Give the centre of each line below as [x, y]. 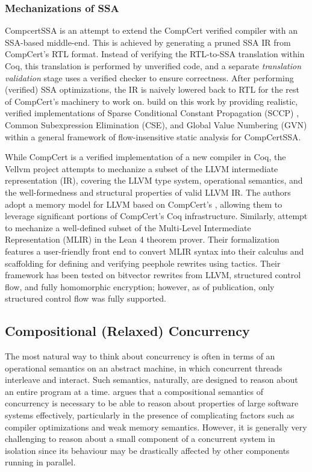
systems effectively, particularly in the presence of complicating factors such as [150, 415]
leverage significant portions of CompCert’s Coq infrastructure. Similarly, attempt [156, 216]
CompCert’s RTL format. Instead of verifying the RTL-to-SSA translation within [155, 54]
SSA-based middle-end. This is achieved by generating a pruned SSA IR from [148, 42]
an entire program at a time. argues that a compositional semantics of [134, 391]
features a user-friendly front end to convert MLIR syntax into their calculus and [154, 251]
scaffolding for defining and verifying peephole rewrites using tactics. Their [143, 263]
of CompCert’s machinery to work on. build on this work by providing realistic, [151, 101]
